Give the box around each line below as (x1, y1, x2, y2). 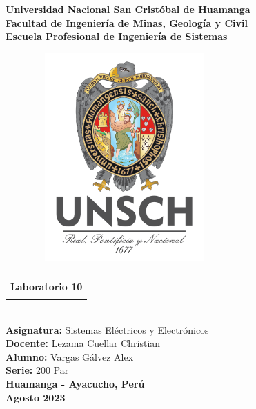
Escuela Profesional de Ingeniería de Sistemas (6, 29, 228, 43)
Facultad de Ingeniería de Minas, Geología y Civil (6, 15, 248, 30)
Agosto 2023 (6, 390, 66, 404)
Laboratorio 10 (10, 279, 83, 293)
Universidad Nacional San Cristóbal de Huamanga (6, 2, 250, 16)
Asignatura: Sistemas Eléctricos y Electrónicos (6, 322, 209, 337)
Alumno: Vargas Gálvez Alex (6, 349, 134, 363)
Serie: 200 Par (6, 363, 69, 377)
